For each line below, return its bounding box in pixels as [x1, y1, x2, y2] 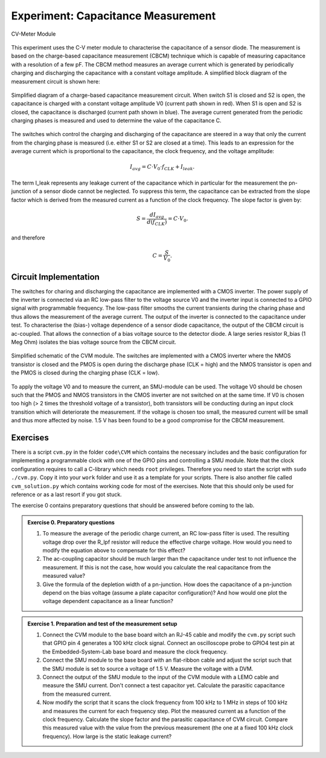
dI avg [149, 211, 164, 220]
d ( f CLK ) [147, 218, 167, 227]
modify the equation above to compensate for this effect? [42, 546, 185, 554]
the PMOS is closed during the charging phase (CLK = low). [11, 369, 160, 376]
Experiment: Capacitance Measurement [11, 9, 216, 22]
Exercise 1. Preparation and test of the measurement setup [27, 620, 177, 627]
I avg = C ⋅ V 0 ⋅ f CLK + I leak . [130, 163, 195, 172]
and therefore [11, 234, 45, 241]
